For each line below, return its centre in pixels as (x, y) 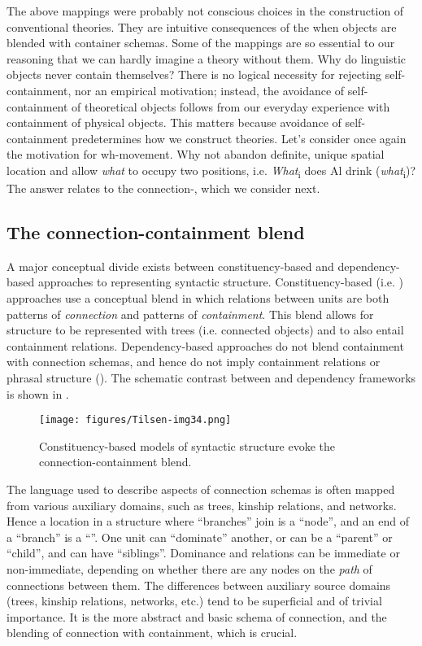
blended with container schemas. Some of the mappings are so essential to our (201, 43)
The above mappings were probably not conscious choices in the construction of (205, 11)
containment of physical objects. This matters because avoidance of (174, 122)
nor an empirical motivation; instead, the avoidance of (209, 90)
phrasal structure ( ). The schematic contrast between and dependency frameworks (211, 378)
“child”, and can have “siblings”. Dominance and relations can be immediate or (203, 553)
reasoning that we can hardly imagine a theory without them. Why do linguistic (207, 58)
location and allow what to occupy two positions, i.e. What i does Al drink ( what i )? (211, 171)
